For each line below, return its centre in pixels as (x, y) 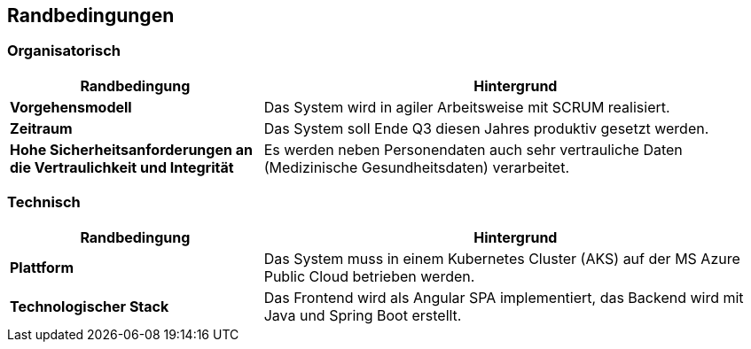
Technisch (44, 202)
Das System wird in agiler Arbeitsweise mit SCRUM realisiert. (467, 107)
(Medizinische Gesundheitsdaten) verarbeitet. (416, 167)
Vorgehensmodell (71, 107)
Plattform (42, 267)
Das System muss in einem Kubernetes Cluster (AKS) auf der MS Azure (502, 258)
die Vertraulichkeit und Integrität (122, 167)
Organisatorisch (64, 51)
